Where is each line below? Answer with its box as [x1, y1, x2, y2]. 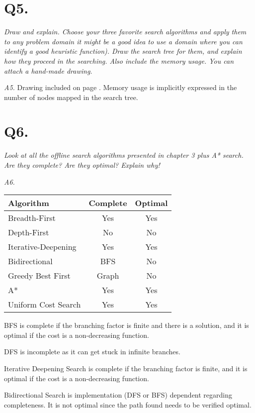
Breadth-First [8, 212, 56, 224]
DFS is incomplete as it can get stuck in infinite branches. [4, 346, 180, 357]
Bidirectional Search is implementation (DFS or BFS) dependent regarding [4, 390, 233, 400]
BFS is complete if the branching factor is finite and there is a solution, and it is [4, 320, 249, 330]
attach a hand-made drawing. [4, 65, 92, 76]
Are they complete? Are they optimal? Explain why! [4, 160, 160, 170]
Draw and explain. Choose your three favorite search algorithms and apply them [4, 26, 247, 37]
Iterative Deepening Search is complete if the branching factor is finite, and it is [4, 363, 248, 373]
